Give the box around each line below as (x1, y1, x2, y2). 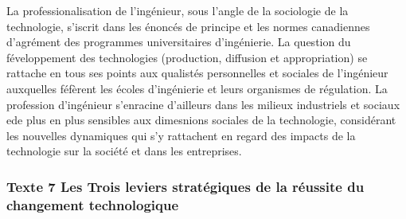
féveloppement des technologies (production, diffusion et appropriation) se (6, 49, 368, 65)
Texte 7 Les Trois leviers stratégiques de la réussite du (6, 176, 365, 196)
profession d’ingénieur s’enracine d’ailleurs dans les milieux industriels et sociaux (6, 96, 400, 112)
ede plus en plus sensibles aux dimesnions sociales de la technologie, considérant (6, 111, 396, 128)
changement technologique (6, 194, 179, 214)
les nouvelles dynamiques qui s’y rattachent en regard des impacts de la (6, 127, 356, 143)
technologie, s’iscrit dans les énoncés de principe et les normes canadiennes (6, 18, 370, 34)
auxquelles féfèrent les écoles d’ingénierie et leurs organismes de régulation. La (6, 80, 388, 96)
